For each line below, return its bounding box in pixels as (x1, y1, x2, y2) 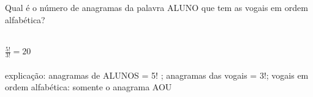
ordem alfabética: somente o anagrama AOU (5, 81, 172, 93)
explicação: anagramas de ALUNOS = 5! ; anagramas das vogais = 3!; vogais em (5, 68, 309, 81)
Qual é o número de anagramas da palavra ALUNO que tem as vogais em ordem (5, 1, 308, 13)
